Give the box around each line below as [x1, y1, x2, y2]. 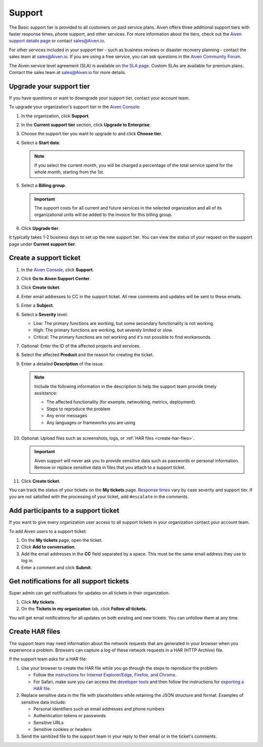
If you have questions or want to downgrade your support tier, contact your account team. [9, 95, 190, 101]
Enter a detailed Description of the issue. [21, 361, 104, 366]
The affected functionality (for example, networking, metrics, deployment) [46, 399, 195, 405]
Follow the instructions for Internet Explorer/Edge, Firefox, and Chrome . [33, 672, 177, 678]
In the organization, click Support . [21, 113, 90, 119]
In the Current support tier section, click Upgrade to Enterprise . [21, 122, 151, 128]
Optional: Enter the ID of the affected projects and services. [21, 343, 141, 349]
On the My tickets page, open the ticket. [21, 537, 103, 543]
